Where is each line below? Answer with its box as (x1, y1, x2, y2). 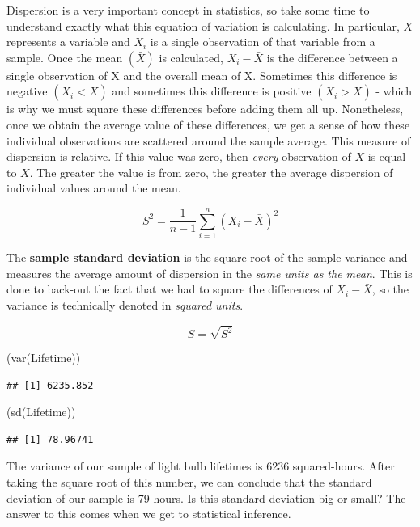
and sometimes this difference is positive (112, 82, 312, 99)
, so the (371, 280, 409, 297)
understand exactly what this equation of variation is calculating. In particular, (6, 17, 400, 34)
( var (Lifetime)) (6, 348, 81, 365)
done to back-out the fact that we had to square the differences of (6, 280, 333, 297)
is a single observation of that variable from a (150, 33, 375, 50)
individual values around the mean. (6, 179, 181, 196)
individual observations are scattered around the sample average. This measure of (6, 132, 411, 149)
